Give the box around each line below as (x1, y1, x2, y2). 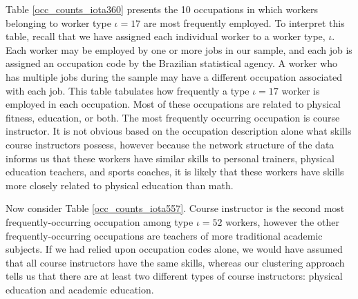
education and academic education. (6, 282, 154, 296)
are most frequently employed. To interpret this (143, 15, 345, 30)
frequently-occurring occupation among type (6, 214, 194, 229)
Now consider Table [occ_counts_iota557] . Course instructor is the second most (6, 201, 345, 215)
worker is (281, 83, 320, 97)
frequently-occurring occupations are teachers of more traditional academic (6, 228, 323, 242)
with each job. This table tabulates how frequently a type (6, 83, 249, 97)
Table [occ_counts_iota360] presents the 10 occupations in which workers (6, 2, 318, 16)
